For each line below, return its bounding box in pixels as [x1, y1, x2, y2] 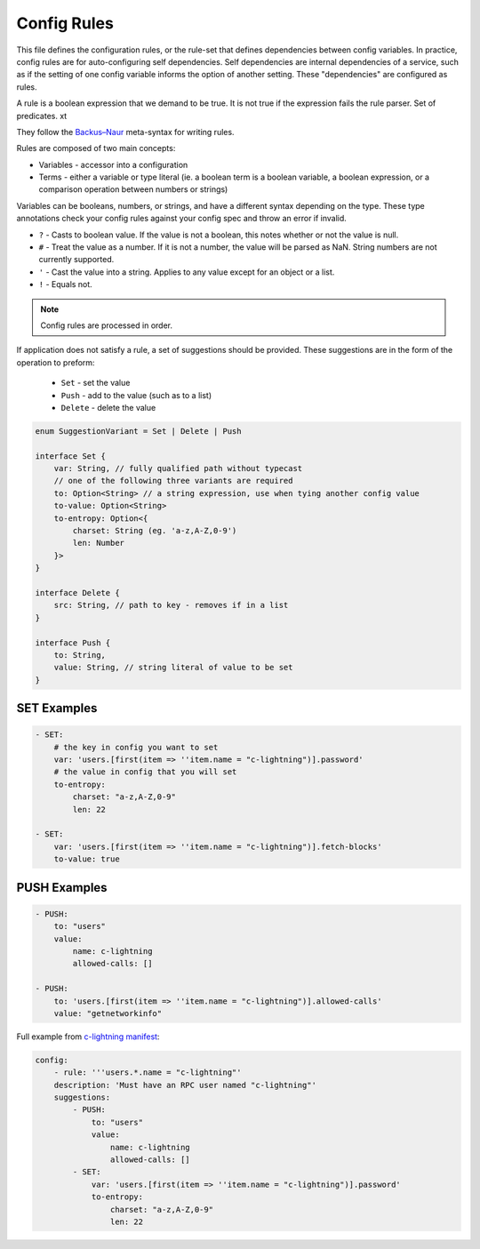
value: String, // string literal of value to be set [53, 662, 293, 673]
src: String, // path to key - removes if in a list [53, 600, 289, 611]
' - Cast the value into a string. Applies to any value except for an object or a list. [38, 267, 335, 277]
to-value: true [53, 854, 120, 864]
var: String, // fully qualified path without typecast [53, 463, 303, 474]
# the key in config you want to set [53, 742, 219, 752]
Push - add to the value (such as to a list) [60, 389, 212, 400]
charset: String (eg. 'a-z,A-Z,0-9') [72, 525, 237, 536]
